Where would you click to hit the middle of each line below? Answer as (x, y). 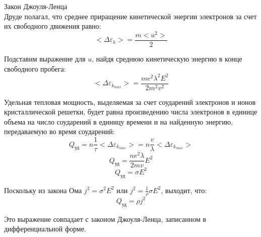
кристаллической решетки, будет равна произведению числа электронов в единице (131, 112)
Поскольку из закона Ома (43, 190)
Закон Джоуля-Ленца (36, 6)
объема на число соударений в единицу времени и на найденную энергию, (119, 121)
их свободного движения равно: (53, 26)
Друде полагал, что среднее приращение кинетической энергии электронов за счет (130, 16)
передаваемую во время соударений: (59, 131)
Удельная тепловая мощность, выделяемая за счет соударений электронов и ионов (130, 102)
